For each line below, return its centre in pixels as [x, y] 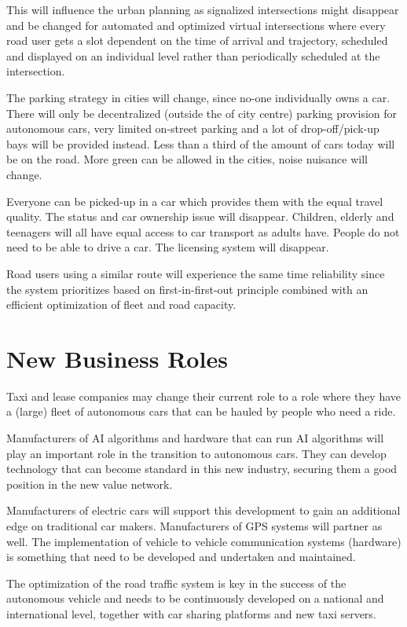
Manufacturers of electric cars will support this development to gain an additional [203, 510]
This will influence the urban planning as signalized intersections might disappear [203, 9]
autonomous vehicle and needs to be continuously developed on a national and [195, 598]
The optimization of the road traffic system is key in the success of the [176, 583]
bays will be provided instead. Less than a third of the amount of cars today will [201, 143]
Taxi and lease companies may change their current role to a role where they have [203, 396]
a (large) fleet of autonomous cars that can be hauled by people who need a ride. [201, 411]
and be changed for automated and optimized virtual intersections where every [196, 25]
